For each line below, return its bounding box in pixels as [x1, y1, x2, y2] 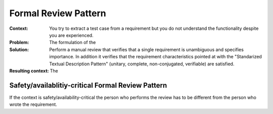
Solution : [9, 46, 29, 53]
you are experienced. [49, 32, 94, 38]
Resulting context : [9, 67, 49, 73]
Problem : [9, 40, 29, 46]
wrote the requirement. [9, 101, 58, 107]
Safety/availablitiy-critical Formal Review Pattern [9, 81, 167, 90]
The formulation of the [49, 40, 96, 46]
